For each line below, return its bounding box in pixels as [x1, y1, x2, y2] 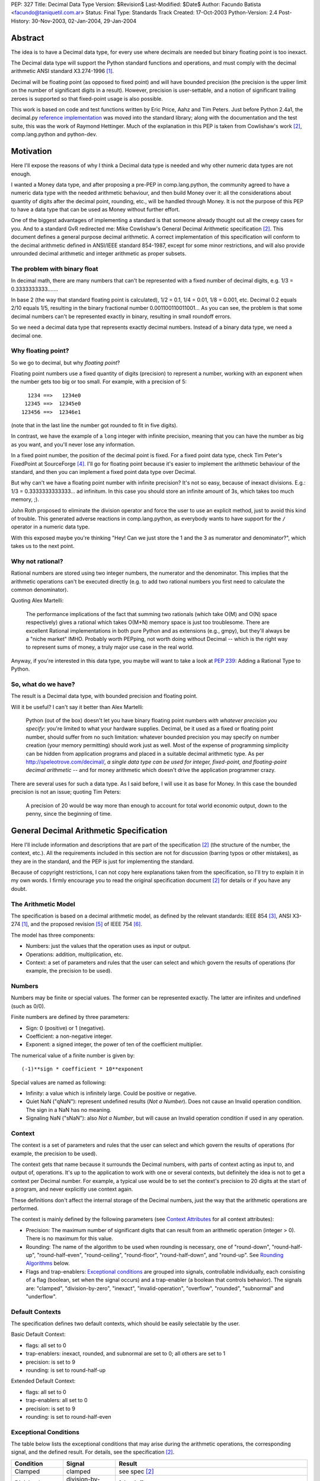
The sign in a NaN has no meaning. [25, 1106, 112, 1113]
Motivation [11, 146, 52, 156]
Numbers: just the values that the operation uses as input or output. [25, 943, 191, 950]
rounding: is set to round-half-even [25, 1413, 112, 1420]
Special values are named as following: [11, 1079, 107, 1086]
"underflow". [25, 1293, 57, 1300]
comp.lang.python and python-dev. [11, 131, 97, 138]
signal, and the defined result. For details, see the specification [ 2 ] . [11, 1448, 175, 1456]
